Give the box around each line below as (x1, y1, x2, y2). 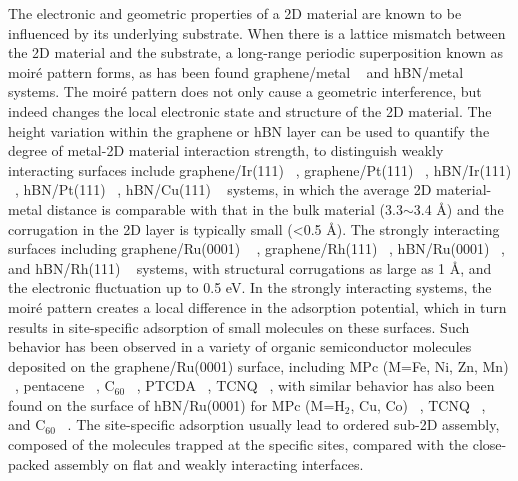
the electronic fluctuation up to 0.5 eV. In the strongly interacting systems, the (8, 277, 492, 298)
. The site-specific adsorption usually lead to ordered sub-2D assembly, (67, 414, 500, 435)
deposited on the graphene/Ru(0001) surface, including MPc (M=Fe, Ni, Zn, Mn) (8, 355, 509, 376)
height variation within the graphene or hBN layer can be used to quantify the (8, 120, 490, 141)
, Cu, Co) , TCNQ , (350, 394, 486, 415)
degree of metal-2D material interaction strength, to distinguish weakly (8, 140, 444, 161)
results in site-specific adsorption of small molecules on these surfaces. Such (8, 316, 470, 337)
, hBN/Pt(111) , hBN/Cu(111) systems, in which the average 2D (15, 179, 432, 200)
